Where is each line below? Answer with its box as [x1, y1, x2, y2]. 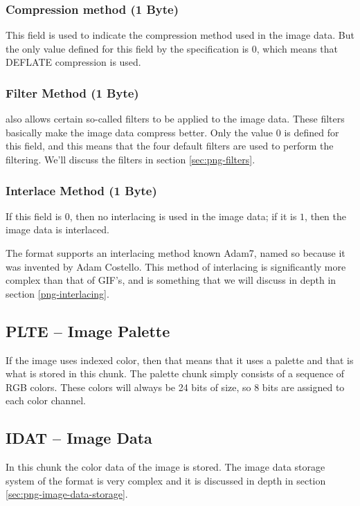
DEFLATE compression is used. [6, 55, 141, 69]
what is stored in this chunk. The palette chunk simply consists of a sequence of [6, 366, 345, 381]
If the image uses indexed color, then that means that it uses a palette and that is [6, 352, 354, 367]
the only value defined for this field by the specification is [6, 41, 249, 55]
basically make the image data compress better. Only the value [6, 125, 273, 139]
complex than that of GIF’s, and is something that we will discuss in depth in [6, 273, 336, 287]
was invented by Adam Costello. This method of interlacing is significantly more [6, 259, 346, 273]
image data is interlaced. [6, 222, 109, 237]
